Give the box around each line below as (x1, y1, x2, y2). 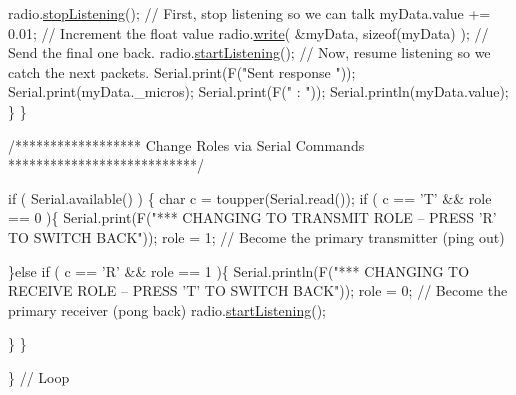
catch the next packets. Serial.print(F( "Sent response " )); (8, 61, 356, 82)
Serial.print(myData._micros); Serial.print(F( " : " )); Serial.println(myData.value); (8, 81, 509, 102)
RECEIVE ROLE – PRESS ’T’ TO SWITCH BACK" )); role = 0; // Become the (8, 280, 508, 301)
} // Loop (8, 366, 70, 387)
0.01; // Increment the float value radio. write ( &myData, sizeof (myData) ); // (8, 22, 489, 43)
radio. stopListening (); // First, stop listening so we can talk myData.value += (8, 3, 491, 23)
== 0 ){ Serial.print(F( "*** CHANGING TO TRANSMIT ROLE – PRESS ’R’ (8, 207, 497, 228)
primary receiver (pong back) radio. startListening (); (8, 299, 326, 320)
